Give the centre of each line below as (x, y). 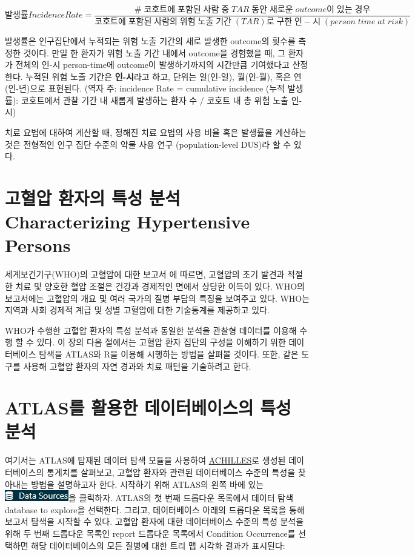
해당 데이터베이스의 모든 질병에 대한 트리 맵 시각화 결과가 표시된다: (158, 545)
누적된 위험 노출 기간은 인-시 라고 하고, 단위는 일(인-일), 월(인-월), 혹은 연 (164, 76)
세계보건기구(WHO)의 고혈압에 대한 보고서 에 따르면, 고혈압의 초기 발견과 (145, 274)
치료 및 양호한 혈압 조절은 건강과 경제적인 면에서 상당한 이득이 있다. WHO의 (160, 286)
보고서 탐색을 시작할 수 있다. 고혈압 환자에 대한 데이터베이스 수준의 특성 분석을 (154, 521)
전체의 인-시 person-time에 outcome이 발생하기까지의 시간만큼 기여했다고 (152, 65)
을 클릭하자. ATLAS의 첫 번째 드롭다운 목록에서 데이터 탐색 (181, 498)
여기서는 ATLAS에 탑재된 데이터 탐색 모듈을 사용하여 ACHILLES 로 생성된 (145, 460)
